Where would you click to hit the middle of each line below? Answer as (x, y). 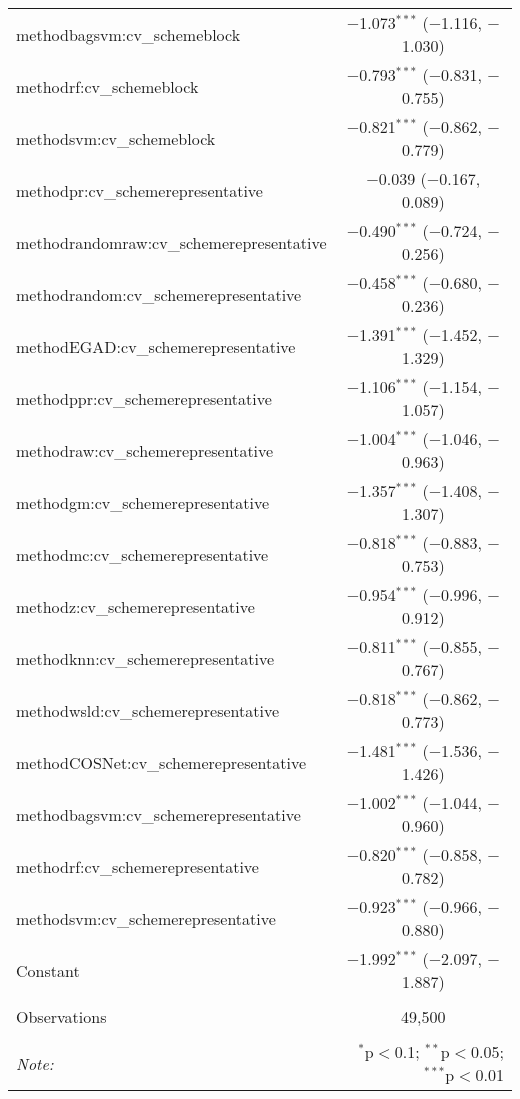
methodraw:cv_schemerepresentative (145, 450)
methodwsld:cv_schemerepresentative (147, 710)
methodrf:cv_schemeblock (107, 86)
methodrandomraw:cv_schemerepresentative (171, 242)
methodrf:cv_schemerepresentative (137, 866)
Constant (48, 970)
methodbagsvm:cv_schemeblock (128, 34)
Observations (61, 1016)
